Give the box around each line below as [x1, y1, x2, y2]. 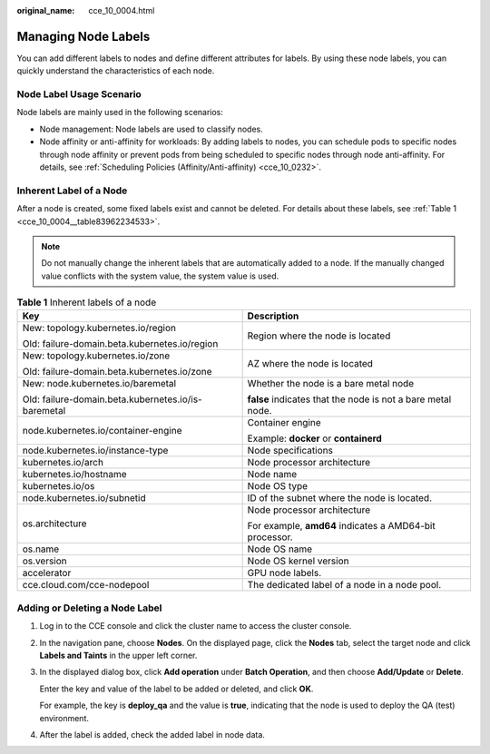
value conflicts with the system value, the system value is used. [41, 270, 279, 281]
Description [247, 309, 299, 322]
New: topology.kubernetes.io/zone [22, 349, 171, 362]
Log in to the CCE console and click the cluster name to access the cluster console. [39, 621, 352, 632]
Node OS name [247, 543, 313, 555]
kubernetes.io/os [22, 480, 95, 493]
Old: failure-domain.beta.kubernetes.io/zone [22, 366, 212, 378]
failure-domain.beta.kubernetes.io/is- [42, 393, 203, 406]
